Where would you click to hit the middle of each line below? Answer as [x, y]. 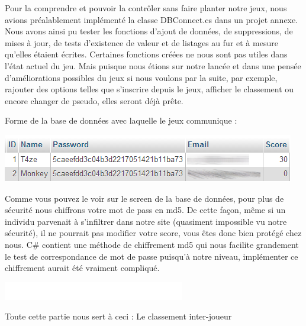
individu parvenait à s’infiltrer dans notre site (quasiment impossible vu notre [146, 221]
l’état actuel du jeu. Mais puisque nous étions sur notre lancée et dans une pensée [153, 65]
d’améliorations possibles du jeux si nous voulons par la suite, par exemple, [141, 77]
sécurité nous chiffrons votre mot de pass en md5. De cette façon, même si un [145, 210]
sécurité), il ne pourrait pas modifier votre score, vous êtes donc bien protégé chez [153, 233]
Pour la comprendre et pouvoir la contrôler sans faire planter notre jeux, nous [146, 8]
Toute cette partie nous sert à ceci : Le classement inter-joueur [118, 316]
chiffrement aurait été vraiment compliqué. [82, 268]
